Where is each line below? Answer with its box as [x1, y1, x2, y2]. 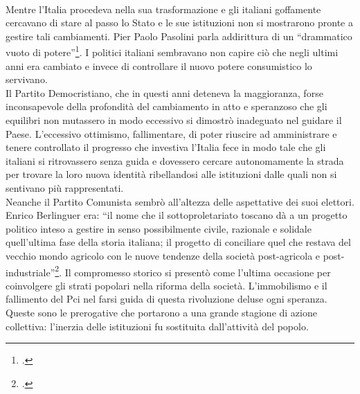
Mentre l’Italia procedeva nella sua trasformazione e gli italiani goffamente [6, 1, 321, 16]
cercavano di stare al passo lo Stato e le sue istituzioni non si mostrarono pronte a [6, 15, 353, 30]
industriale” [6, 265, 55, 279]
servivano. [6, 72, 48, 87]
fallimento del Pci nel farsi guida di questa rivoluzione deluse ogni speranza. [6, 292, 327, 306]
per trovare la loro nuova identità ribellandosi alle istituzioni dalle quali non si [6, 167, 337, 181]
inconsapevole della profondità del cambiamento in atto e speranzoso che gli [6, 99, 327, 114]
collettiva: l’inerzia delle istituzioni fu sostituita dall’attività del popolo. [6, 319, 309, 333]
